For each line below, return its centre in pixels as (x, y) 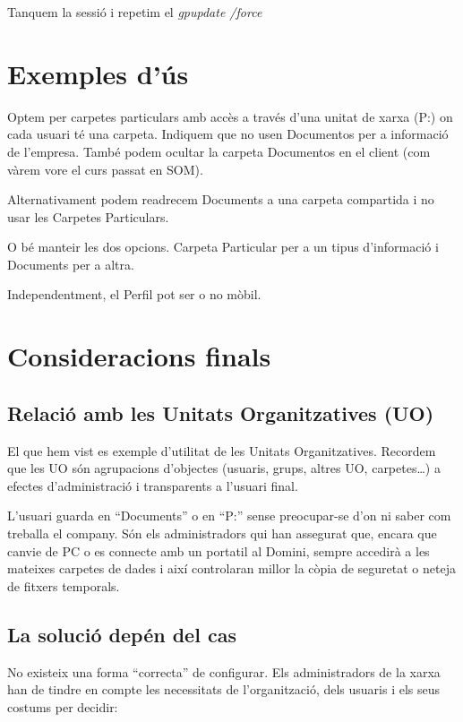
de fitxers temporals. (64, 585)
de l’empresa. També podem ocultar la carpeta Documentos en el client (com (219, 151)
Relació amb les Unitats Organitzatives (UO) (221, 413)
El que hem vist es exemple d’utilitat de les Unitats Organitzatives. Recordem (222, 450)
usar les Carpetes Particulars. (88, 216)
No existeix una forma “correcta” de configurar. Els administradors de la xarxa (224, 671)
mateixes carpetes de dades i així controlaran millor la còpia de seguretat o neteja (231, 568)
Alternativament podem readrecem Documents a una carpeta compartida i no (221, 199)
